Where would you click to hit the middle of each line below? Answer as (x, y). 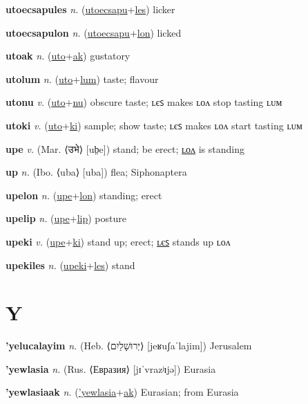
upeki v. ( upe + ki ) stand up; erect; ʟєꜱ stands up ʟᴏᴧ (118, 241)
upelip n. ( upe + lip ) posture (66, 218)
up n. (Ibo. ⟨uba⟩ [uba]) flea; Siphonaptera (96, 172)
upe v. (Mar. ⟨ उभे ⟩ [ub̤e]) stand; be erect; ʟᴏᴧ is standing (125, 148)
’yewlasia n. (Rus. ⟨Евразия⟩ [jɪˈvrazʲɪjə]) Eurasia (111, 368)
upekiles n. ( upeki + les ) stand (70, 265)
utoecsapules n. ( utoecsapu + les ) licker (90, 9)
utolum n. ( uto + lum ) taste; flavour (82, 79)
